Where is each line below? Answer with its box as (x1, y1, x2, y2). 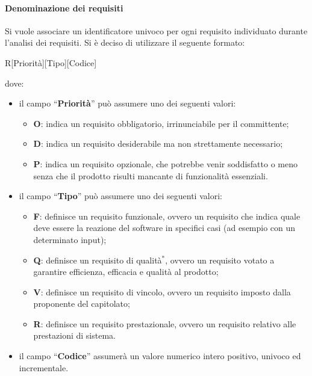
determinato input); (33, 233, 107, 245)
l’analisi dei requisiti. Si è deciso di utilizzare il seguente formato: (5, 36, 245, 49)
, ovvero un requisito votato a (165, 253, 275, 266)
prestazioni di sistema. (33, 329, 116, 342)
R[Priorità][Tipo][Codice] (5, 56, 97, 69)
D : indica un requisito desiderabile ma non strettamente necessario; (33, 137, 283, 150)
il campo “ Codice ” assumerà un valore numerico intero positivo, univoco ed (19, 350, 301, 362)
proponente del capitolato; (33, 297, 130, 310)
